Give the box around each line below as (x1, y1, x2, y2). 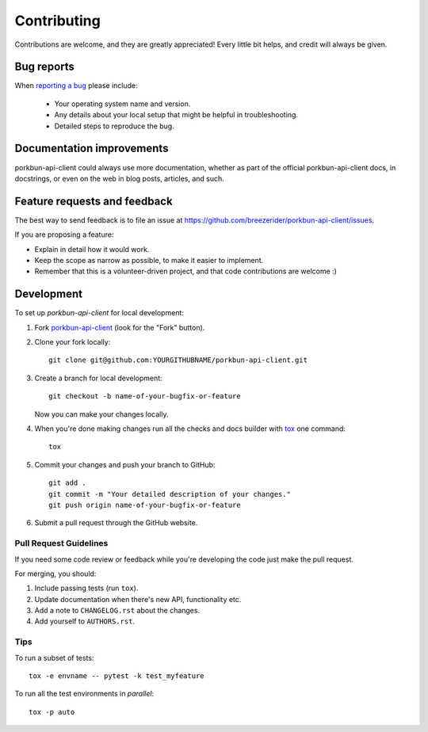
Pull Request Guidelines (14, 538, 109, 549)
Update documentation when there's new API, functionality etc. (34, 594, 242, 604)
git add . (48, 478, 86, 487)
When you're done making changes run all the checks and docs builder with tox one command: (34, 424, 346, 433)
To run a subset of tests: (14, 653, 94, 662)
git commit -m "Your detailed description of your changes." (48, 490, 291, 498)
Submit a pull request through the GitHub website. (34, 518, 198, 528)
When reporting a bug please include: (14, 81, 138, 90)
